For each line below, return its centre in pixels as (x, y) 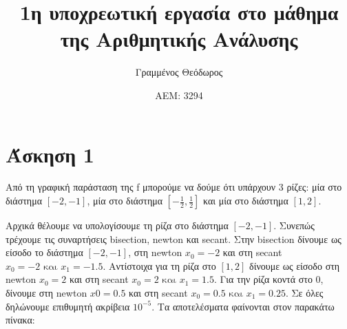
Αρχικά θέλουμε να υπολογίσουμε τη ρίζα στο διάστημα (117, 225)
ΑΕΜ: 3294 (179, 95)
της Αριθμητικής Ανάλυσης (179, 39)
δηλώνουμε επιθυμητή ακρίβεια (68, 306)
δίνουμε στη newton (46, 293)
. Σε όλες (304, 293)
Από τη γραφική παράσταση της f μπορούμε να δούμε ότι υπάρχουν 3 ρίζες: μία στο (174, 187)
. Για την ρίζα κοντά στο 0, (269, 279)
